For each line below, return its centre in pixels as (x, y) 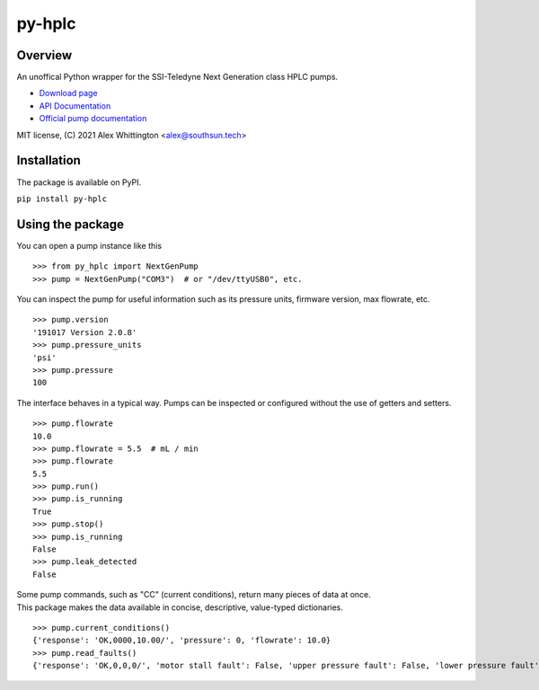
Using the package (71, 224)
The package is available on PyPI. (79, 182)
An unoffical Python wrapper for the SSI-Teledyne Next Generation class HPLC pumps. (177, 77)
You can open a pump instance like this (89, 245)
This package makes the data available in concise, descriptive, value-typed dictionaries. (180, 607)
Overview (44, 55)
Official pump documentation (93, 119)
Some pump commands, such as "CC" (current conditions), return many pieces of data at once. (194, 595)
